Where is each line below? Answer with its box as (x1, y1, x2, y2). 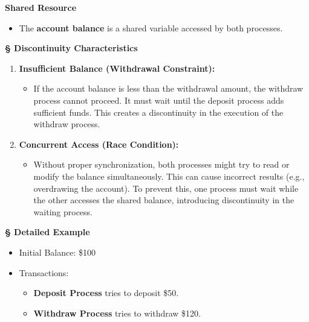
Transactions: (19, 266, 69, 279)
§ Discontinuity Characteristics (5, 42, 138, 54)
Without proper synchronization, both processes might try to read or (33, 158, 290, 171)
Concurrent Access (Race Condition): (19, 137, 179, 150)
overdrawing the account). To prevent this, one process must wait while (33, 182, 299, 194)
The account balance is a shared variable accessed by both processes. (19, 21, 283, 34)
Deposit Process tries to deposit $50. (33, 286, 179, 299)
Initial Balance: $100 (19, 245, 96, 258)
